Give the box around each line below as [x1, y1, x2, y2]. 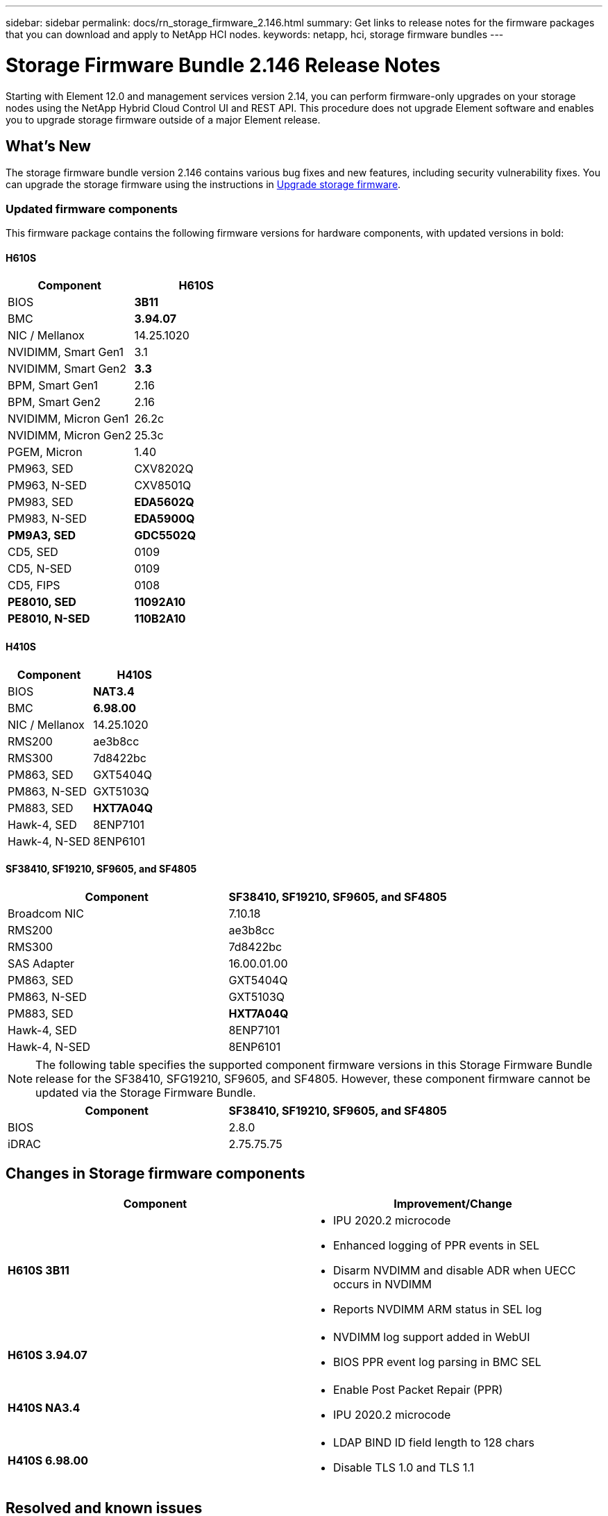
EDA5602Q [134, 495, 194, 509]
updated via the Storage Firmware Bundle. [35, 1085, 256, 1100]
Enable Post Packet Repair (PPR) [333, 1382, 503, 1397]
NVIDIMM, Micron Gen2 [8, 428, 132, 443]
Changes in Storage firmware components [6, 1165, 305, 1183]
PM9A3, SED [8, 528, 76, 543]
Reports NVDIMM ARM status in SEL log [333, 1302, 542, 1316]
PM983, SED [8, 495, 74, 509]
